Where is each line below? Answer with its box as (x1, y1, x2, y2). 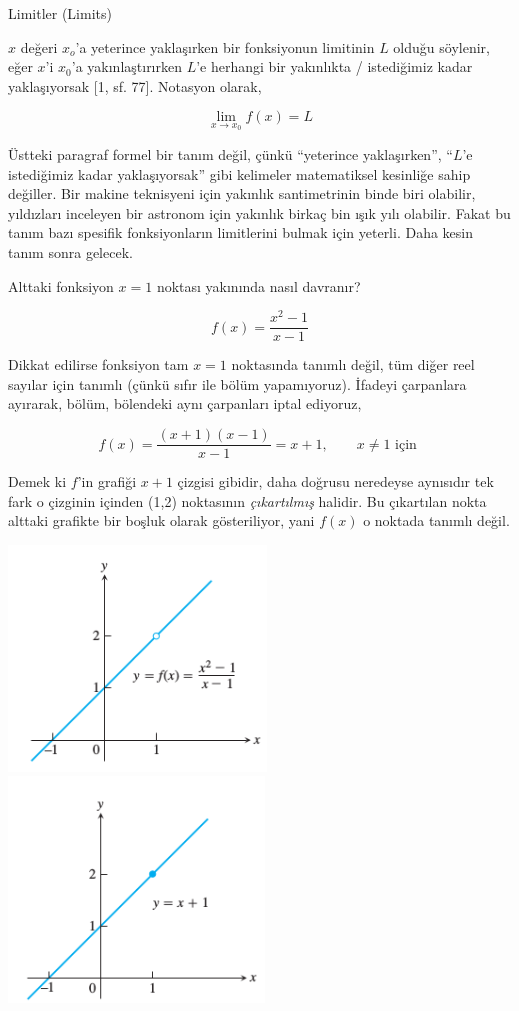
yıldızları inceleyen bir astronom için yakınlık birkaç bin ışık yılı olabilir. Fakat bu (8, 202, 511, 223)
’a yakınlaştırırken (71, 56, 183, 77)
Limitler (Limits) (8, 3, 112, 23)
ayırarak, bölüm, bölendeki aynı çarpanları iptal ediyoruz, (8, 393, 362, 414)
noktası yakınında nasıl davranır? (156, 275, 361, 296)
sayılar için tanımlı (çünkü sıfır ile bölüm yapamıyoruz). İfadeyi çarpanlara (8, 373, 467, 394)
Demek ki (8, 471, 67, 492)
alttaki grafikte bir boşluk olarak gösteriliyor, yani (8, 510, 315, 531)
